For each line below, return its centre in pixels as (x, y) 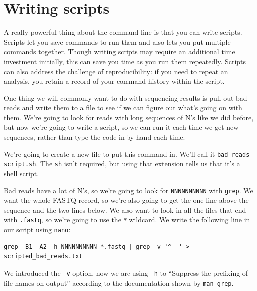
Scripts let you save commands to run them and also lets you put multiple (117, 42)
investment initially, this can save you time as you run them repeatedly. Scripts (125, 61)
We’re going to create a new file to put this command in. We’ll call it (110, 153)
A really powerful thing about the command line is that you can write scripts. (123, 32)
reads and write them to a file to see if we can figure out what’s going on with (123, 108)
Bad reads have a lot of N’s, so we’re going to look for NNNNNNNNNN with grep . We (128, 190)
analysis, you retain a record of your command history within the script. (114, 81)
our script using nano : (37, 229)
